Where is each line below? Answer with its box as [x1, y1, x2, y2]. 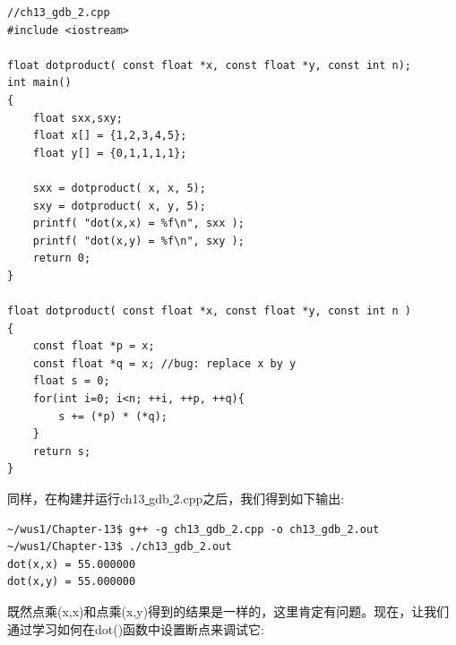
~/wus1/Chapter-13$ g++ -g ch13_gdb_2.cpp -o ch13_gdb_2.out [7, 522, 380, 536]
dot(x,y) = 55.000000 [7, 575, 136, 589]
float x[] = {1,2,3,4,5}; [32, 129, 187, 142]
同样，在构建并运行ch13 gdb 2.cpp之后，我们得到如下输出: [7, 489, 345, 508]
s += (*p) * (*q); [58, 409, 168, 423]
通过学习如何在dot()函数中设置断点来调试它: [7, 619, 265, 638]
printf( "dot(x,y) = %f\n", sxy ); [32, 234, 245, 247]
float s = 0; [32, 374, 110, 388]
